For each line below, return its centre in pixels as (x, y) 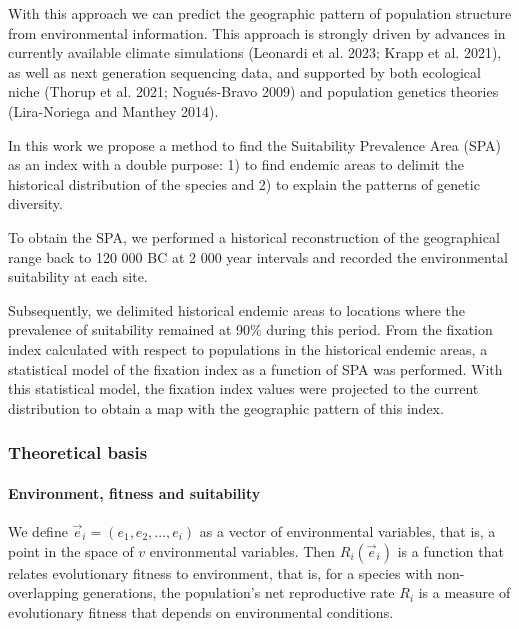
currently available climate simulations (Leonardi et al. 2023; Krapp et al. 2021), (255, 52)
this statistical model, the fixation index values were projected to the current (243, 388)
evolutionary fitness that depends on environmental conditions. (201, 611)
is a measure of (464, 592)
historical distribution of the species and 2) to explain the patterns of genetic (244, 183)
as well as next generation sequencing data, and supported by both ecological (244, 71)
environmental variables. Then (242, 550)
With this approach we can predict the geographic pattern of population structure (260, 13)
